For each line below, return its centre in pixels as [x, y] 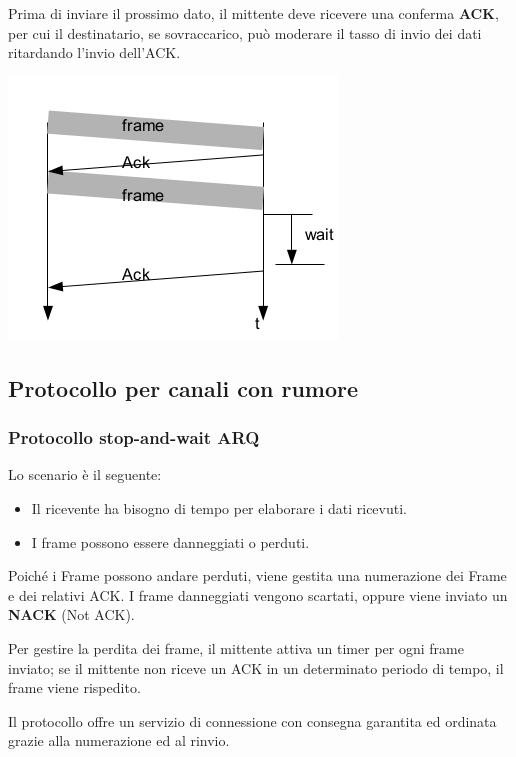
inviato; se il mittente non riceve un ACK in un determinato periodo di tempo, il [256, 667]
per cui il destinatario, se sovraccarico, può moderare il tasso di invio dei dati [245, 32]
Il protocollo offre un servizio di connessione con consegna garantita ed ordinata [252, 720]
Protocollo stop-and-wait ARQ [134, 437]
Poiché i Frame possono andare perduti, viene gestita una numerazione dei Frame [257, 575]
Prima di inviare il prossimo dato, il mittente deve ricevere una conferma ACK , [253, 13]
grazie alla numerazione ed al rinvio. [119, 740]
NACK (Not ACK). [71, 614]
